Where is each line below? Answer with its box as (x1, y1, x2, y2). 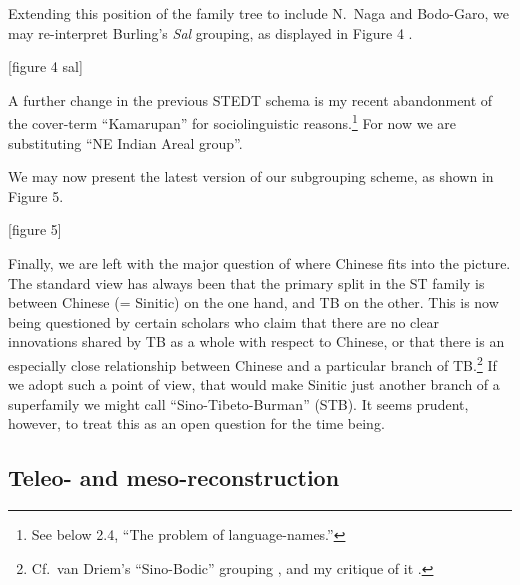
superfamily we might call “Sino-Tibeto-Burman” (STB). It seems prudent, (8, 393, 469, 414)
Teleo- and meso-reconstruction (8, 462, 340, 493)
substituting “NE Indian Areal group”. (8, 132, 243, 153)
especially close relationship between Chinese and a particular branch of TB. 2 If (8, 351, 497, 375)
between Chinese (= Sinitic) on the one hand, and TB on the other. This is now (8, 292, 499, 313)
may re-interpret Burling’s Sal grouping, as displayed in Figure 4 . (8, 22, 413, 43)
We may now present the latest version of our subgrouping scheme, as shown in (8, 166, 494, 187)
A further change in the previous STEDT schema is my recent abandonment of (8, 89, 493, 110)
